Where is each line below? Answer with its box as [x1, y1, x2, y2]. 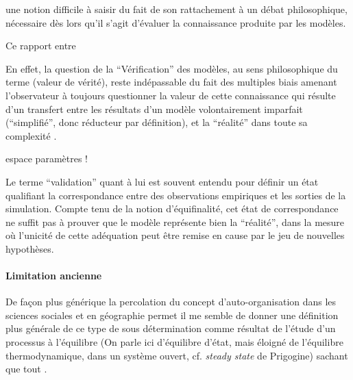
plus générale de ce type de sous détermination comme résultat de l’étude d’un [5, 321, 336, 335]
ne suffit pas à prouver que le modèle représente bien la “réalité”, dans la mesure [5, 214, 345, 229]
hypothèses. [5, 241, 54, 255]
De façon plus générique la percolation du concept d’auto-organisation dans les [5, 294, 337, 309]
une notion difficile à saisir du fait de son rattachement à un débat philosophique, [5, 2, 348, 16]
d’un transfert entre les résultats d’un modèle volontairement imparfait [5, 101, 303, 116]
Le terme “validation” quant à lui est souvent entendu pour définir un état [5, 174, 319, 188]
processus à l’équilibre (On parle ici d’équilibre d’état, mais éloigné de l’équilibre [5, 335, 343, 349]
